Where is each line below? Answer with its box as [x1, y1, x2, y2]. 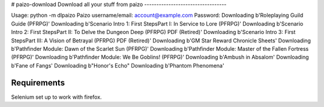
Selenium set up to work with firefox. [11, 93, 102, 100]
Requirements [11, 78, 65, 88]
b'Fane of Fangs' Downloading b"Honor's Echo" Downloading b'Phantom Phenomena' [11, 62, 224, 69]
